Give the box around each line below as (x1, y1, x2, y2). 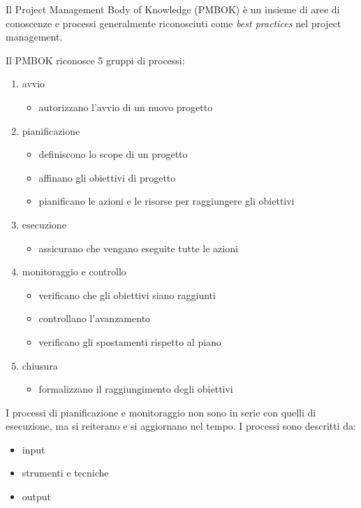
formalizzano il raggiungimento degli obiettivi (38, 382, 233, 396)
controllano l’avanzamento (38, 311, 151, 326)
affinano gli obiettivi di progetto (38, 170, 176, 184)
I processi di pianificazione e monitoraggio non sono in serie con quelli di (6, 405, 316, 419)
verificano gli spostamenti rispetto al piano (38, 334, 221, 349)
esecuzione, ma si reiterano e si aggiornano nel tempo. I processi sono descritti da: (6, 419, 356, 433)
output (22, 489, 52, 504)
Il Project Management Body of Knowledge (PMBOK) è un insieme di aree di (6, 2, 340, 16)
